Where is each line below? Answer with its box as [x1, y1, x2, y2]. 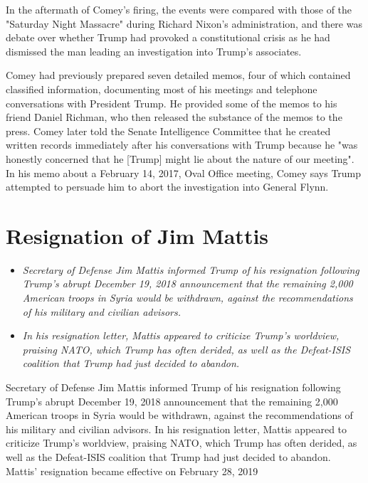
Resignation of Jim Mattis [6, 221, 269, 250]
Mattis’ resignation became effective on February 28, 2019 [6, 463, 258, 478]
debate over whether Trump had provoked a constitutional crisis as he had [6, 30, 330, 45]
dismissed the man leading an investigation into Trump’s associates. [6, 43, 302, 58]
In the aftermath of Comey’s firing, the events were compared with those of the [6, 2, 352, 16]
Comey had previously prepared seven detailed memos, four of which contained [6, 68, 351, 83]
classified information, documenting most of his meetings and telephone [6, 81, 317, 96]
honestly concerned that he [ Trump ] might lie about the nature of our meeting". [6, 151, 354, 166]
